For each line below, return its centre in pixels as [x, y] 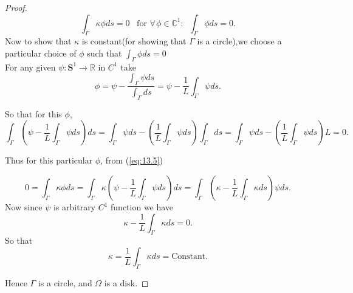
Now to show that [38, 41]
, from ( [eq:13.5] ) [132, 160]
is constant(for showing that [134, 41]
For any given [30, 67]
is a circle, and [65, 282]
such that [105, 53]
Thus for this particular [49, 160]
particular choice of [41, 53]
